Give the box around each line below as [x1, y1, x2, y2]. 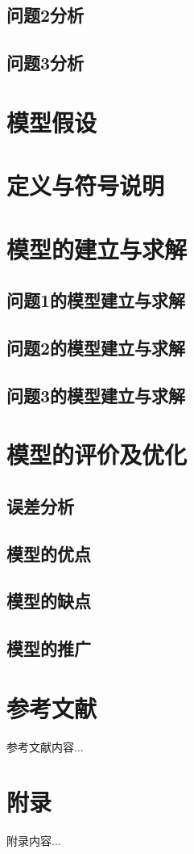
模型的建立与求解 [6, 232, 188, 265]
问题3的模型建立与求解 [6, 382, 186, 407]
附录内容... [6, 832, 61, 849]
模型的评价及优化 [6, 438, 188, 471]
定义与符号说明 [6, 169, 165, 202]
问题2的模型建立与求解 [6, 334, 186, 360]
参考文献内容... [6, 738, 84, 755]
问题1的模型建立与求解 [6, 288, 186, 313]
